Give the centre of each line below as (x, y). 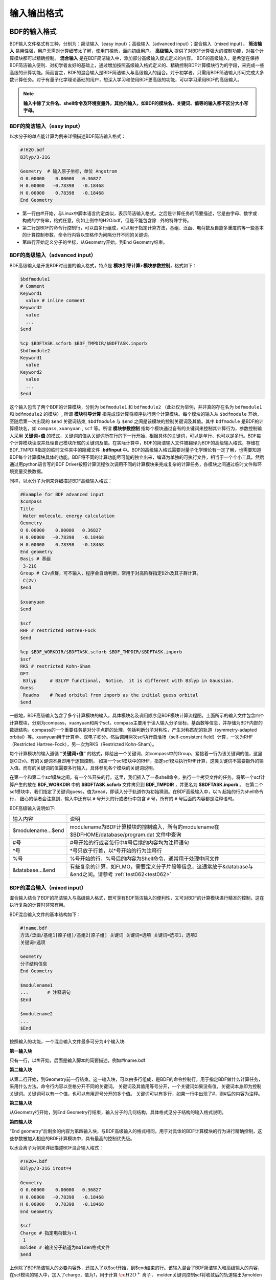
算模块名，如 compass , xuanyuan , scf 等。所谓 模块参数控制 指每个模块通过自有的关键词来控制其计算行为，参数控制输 (136, 429)
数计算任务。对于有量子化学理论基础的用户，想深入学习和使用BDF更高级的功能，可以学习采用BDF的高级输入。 (126, 80)
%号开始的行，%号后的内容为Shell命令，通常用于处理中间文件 (145, 859)
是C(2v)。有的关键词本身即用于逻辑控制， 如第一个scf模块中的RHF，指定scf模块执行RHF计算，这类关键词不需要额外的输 (137, 761)
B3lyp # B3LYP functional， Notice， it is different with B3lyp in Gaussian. (129, 681)
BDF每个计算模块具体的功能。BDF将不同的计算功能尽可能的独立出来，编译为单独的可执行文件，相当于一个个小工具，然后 (137, 457)
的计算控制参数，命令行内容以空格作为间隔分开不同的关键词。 (87, 235)
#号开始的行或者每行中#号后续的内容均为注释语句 (129, 843)
